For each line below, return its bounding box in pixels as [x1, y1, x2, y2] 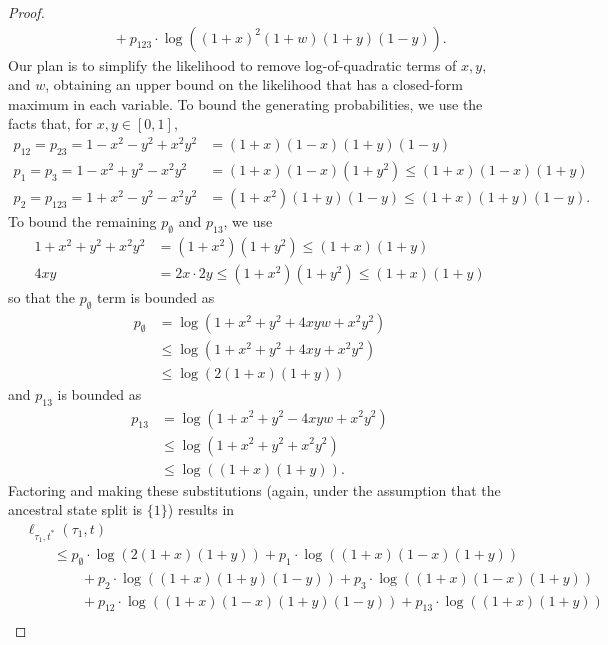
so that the [8, 286, 75, 307]
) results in [167, 499, 235, 520]
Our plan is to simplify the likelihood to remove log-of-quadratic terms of [8, 54, 457, 75]
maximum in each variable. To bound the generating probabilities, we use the [8, 93, 483, 114]
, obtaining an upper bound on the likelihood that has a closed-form [45, 74, 463, 95]
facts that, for [8, 113, 93, 134]
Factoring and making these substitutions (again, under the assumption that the [8, 479, 501, 500]
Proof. [8, 2, 45, 22]
